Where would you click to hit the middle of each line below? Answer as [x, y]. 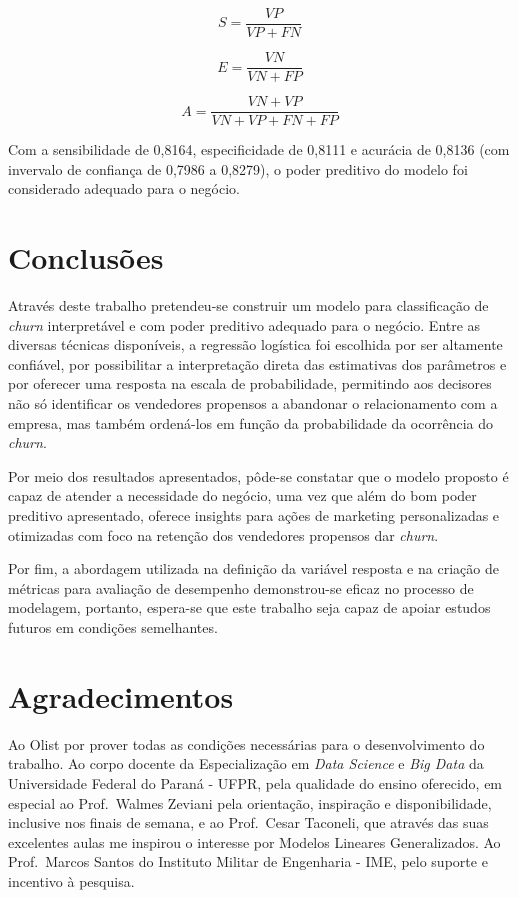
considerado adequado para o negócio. [124, 188]
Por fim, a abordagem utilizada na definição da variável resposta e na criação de [253, 568]
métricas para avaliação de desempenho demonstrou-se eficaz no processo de [241, 587]
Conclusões [86, 257]
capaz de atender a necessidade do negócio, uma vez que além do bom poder [242, 495]
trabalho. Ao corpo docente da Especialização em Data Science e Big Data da [246, 763]
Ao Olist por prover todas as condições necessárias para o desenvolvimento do [246, 743]
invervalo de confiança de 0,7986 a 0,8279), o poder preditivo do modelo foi [238, 168]
